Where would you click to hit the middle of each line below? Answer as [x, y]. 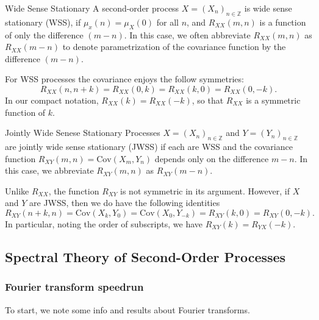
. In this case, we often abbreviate [187, 34]
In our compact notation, [52, 100]
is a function [283, 22]
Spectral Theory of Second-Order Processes [145, 256]
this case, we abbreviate [49, 170]
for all [167, 22]
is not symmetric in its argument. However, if [205, 190]
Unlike [17, 190]
